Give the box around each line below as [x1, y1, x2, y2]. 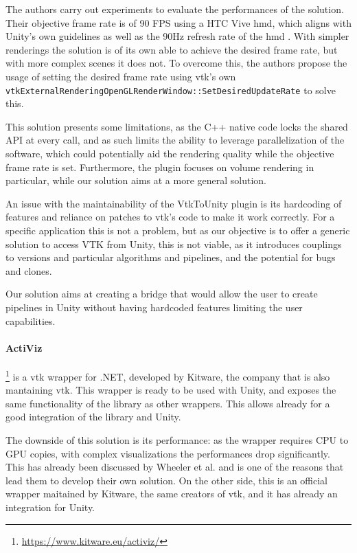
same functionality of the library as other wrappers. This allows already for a [5, 396, 330, 410]
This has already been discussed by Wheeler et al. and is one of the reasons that [5, 460, 344, 474]
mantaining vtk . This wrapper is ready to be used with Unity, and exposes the [5, 383, 336, 397]
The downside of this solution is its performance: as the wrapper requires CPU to [5, 432, 349, 447]
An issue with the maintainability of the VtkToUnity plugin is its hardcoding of [5, 196, 342, 210]
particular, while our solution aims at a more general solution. [5, 173, 267, 188]
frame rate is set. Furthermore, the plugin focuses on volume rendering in [5, 159, 314, 174]
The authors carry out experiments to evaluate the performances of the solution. [5, 2, 344, 16]
